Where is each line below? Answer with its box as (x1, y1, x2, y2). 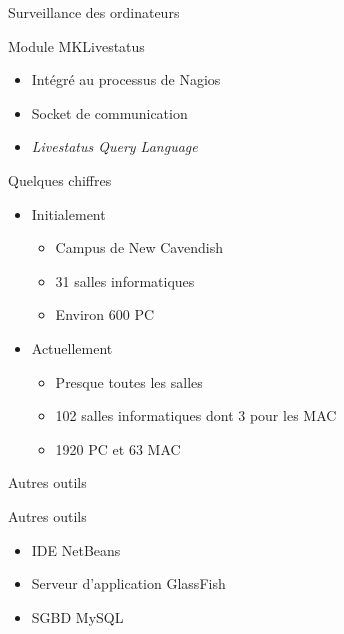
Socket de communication (31, 102, 188, 123)
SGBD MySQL (31, 606, 124, 627)
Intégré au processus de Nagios (31, 69, 221, 90)
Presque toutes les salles (55, 371, 203, 392)
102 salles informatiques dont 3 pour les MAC (55, 405, 337, 426)
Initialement (31, 203, 106, 224)
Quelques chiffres (8, 169, 112, 190)
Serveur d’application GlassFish (31, 573, 226, 594)
